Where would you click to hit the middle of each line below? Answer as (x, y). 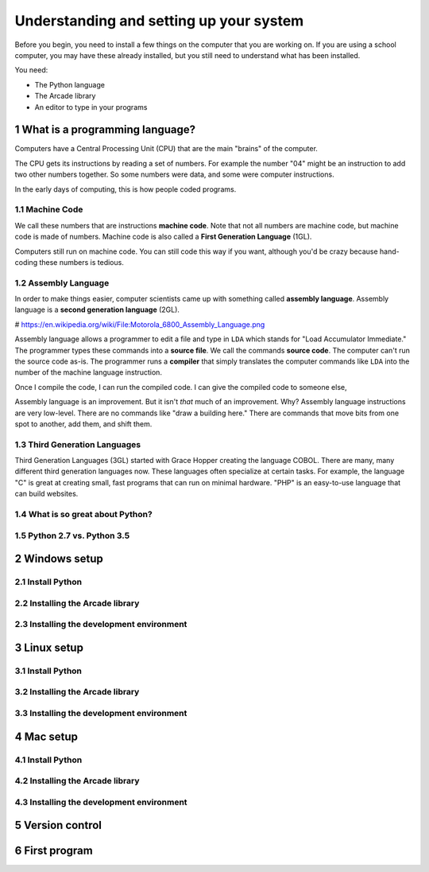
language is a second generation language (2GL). (97, 309)
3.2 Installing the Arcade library (77, 692)
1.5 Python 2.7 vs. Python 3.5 (72, 535)
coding (26, 262)
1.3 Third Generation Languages (78, 444)
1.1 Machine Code (49, 209)
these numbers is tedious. (82, 262)
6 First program (54, 851)
